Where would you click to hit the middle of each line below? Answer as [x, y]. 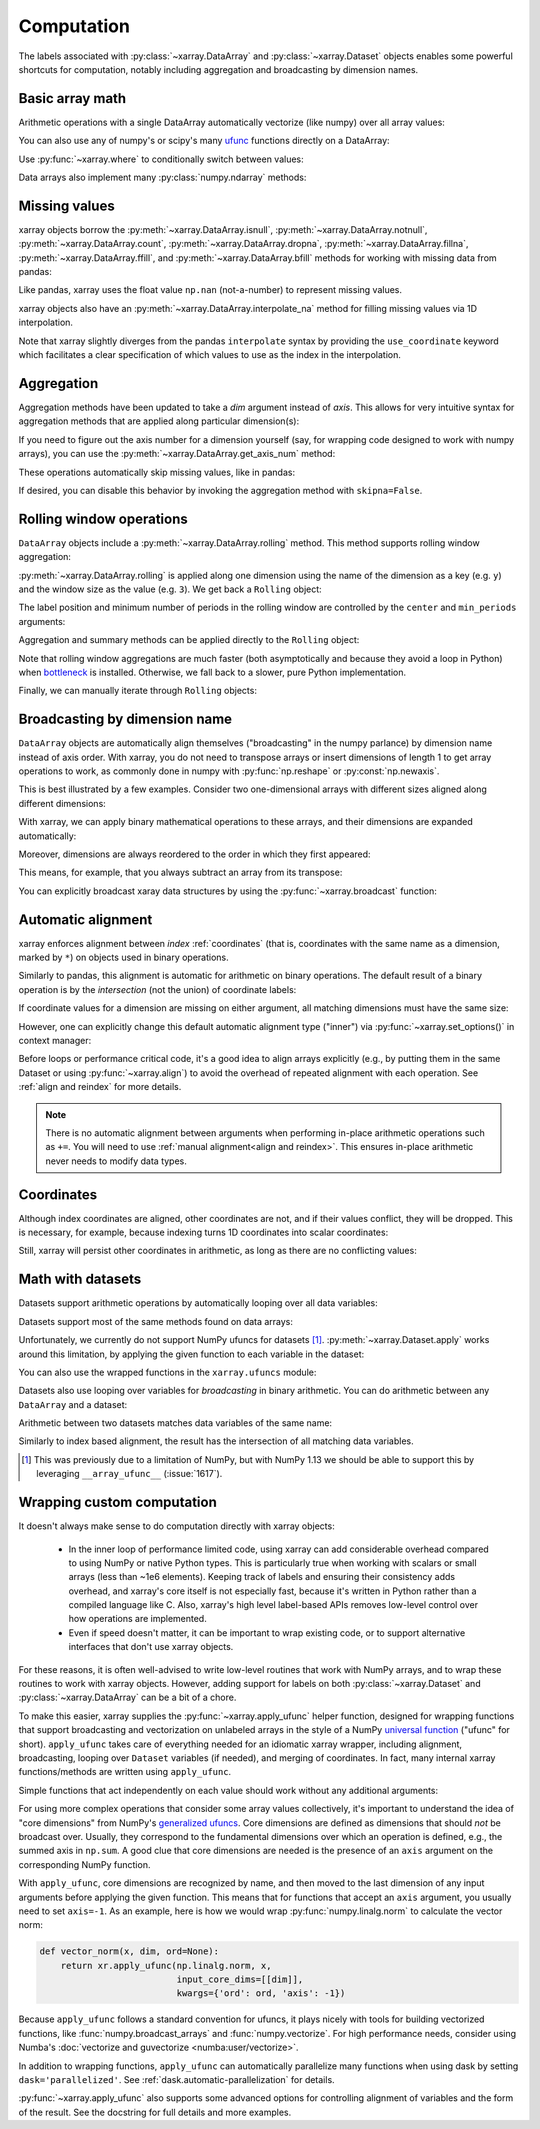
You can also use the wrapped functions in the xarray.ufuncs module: [167, 1372]
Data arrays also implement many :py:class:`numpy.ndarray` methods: [162, 177]
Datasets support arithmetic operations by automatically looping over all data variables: [198, 1303]
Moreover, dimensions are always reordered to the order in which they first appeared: [194, 854]
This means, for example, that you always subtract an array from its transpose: [180, 872]
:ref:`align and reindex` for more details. [100, 1087]
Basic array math [72, 98]
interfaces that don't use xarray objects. [151, 1647]
